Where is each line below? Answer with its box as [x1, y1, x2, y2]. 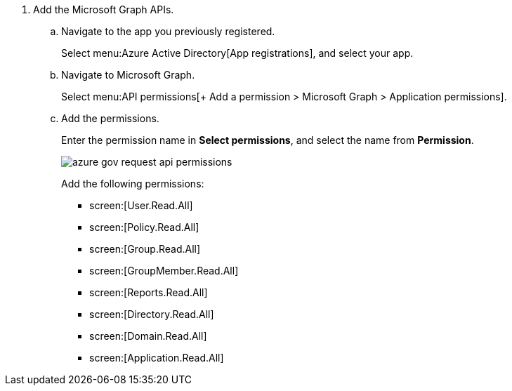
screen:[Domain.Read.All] [89, 330, 207, 342]
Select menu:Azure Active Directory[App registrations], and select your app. [61, 47, 414, 59]
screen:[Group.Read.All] [89, 243, 201, 255]
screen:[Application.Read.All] [89, 352, 224, 364]
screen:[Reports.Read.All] [89, 286, 208, 298]
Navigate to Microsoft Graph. [61, 69, 195, 81]
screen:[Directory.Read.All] [89, 308, 214, 320]
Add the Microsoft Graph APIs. [33, 4, 174, 15]
